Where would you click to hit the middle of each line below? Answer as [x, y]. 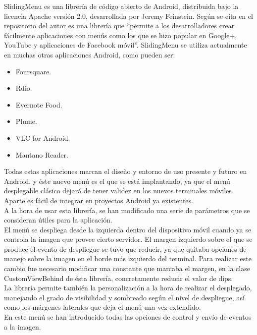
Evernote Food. [39, 104]
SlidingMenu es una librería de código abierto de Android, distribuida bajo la [121, 6]
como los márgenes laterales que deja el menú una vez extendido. [103, 307]
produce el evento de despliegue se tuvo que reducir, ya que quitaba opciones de [125, 249]
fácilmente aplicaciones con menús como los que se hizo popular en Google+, [121, 35]
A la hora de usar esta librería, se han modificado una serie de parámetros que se [127, 210]
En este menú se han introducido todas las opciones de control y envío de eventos [128, 317]
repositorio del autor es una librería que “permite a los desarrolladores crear [119, 26]
